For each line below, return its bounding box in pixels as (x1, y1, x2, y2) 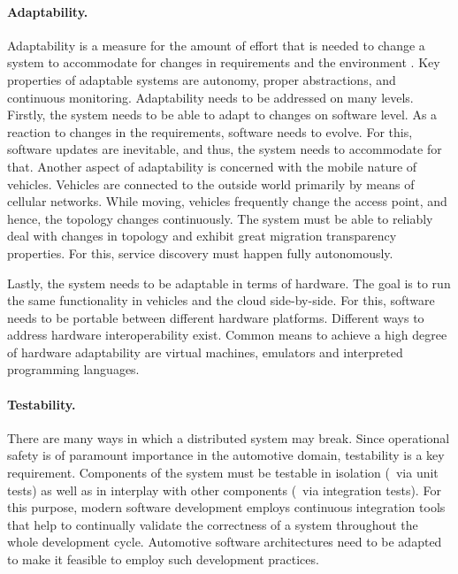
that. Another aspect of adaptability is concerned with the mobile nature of (7, 157, 417, 175)
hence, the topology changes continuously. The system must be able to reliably (7, 209, 433, 227)
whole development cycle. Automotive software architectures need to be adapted (7, 532, 442, 551)
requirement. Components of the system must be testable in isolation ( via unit (7, 463, 439, 482)
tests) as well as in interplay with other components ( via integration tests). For (7, 480, 441, 499)
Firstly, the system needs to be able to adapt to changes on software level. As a (7, 105, 438, 124)
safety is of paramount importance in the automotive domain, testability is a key (7, 446, 445, 464)
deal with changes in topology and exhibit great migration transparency (7, 226, 397, 245)
